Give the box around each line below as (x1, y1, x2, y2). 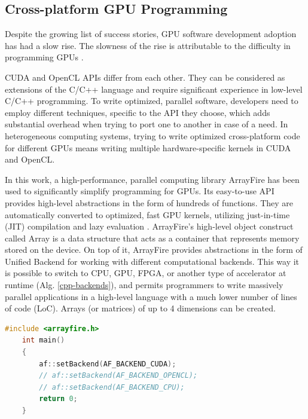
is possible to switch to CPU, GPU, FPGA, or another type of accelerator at (5, 267, 286, 279)
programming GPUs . (5, 51, 84, 63)
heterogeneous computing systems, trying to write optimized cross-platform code (5, 129, 300, 142)
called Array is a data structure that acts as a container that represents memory (5, 231, 300, 244)
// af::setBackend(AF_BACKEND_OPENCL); (39, 371, 198, 380)
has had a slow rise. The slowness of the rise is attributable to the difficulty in (5, 39, 291, 51)
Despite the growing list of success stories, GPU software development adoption (5, 27, 297, 40)
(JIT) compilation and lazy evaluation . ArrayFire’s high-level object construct (5, 220, 294, 233)
